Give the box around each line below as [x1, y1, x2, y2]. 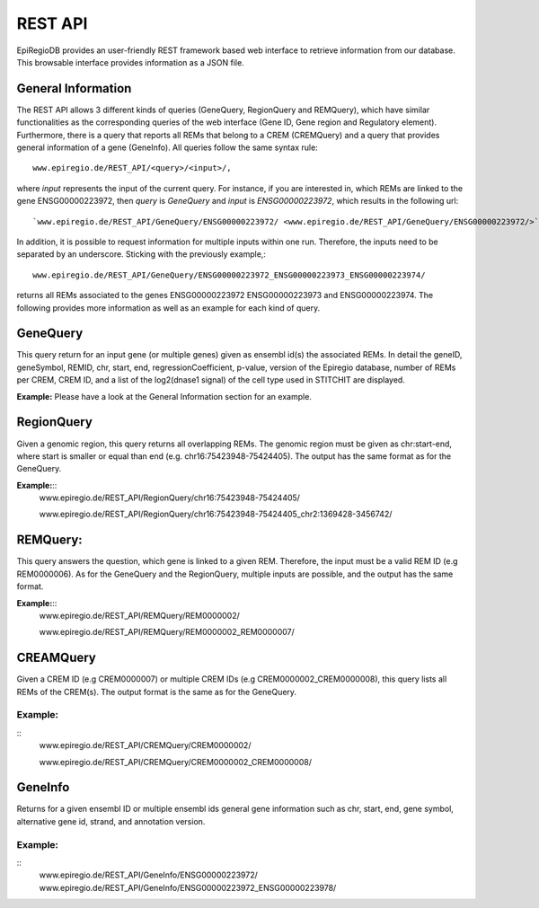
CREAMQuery [16, 650, 96, 666]
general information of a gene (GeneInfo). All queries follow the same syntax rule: [16, 142, 318, 153]
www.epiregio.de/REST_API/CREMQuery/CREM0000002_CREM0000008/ [39, 756, 312, 767]
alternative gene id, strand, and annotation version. [16, 815, 206, 826]
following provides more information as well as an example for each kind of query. [16, 302, 321, 313]
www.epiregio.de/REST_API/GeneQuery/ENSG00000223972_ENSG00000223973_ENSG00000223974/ [32, 269, 426, 280]
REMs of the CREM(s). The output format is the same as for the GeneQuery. [16, 686, 296, 697]
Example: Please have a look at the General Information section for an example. [16, 391, 312, 401]
